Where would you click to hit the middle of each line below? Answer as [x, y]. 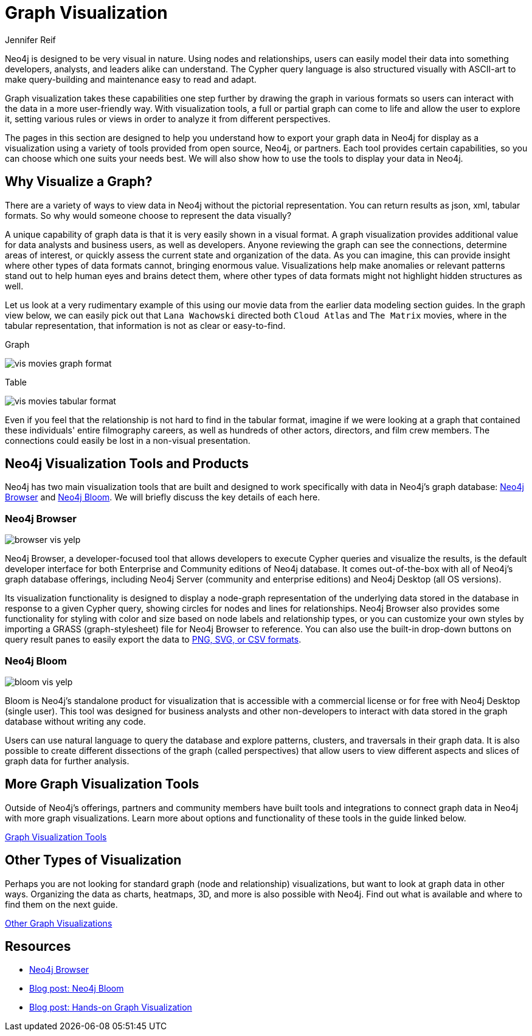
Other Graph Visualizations [59, 923]
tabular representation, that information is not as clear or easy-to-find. [145, 325]
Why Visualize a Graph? [79, 182]
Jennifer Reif [30, 40]
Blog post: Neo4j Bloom [77, 989]
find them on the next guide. [61, 904]
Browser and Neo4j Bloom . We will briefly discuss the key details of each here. [163, 497]
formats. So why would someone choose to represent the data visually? [148, 215]
